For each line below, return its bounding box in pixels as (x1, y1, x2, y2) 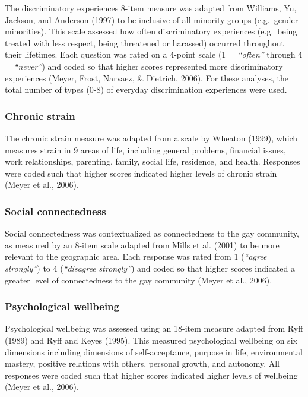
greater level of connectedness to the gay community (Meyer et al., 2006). (5, 273, 272, 286)
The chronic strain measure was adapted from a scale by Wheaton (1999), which (5, 131, 298, 144)
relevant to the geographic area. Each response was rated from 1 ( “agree (5, 250, 267, 263)
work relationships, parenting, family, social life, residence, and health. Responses (5, 155, 300, 168)
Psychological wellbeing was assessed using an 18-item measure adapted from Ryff (5, 322, 303, 335)
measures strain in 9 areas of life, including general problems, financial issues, (5, 143, 286, 156)
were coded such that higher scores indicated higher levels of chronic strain (5, 166, 277, 179)
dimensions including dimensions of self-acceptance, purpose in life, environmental (5, 345, 303, 358)
